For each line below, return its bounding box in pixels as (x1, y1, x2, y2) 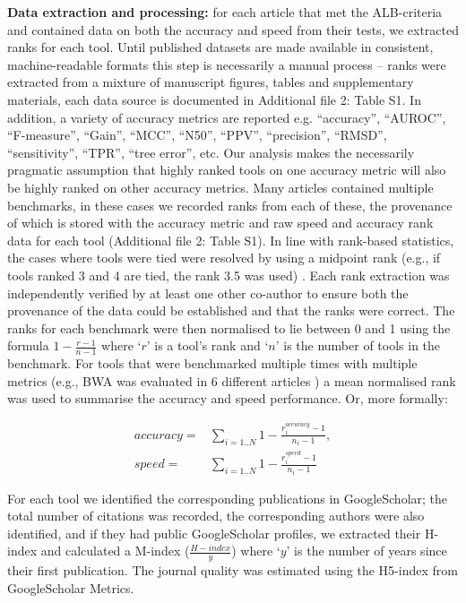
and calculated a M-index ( (40, 541, 190, 560)
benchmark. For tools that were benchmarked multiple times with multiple (7, 354, 418, 373)
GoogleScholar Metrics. (7, 578, 134, 597)
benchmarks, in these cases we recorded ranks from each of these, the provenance (7, 195, 453, 214)
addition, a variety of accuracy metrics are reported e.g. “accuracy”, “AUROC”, (7, 108, 446, 126)
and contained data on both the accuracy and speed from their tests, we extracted (7, 20, 459, 39)
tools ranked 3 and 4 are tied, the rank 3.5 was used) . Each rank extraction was (7, 265, 450, 284)
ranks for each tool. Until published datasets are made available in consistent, (7, 38, 434, 56)
